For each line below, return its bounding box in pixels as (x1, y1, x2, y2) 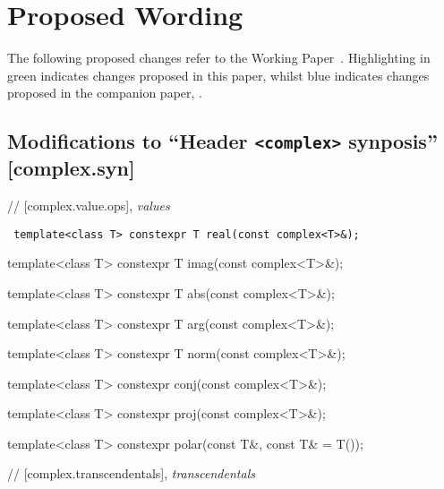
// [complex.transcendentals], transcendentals (7, 464, 255, 483)
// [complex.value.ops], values (7, 196, 170, 215)
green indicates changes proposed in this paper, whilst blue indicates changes (7, 65, 430, 84)
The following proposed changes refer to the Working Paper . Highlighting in (7, 48, 431, 67)
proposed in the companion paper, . (7, 83, 202, 102)
